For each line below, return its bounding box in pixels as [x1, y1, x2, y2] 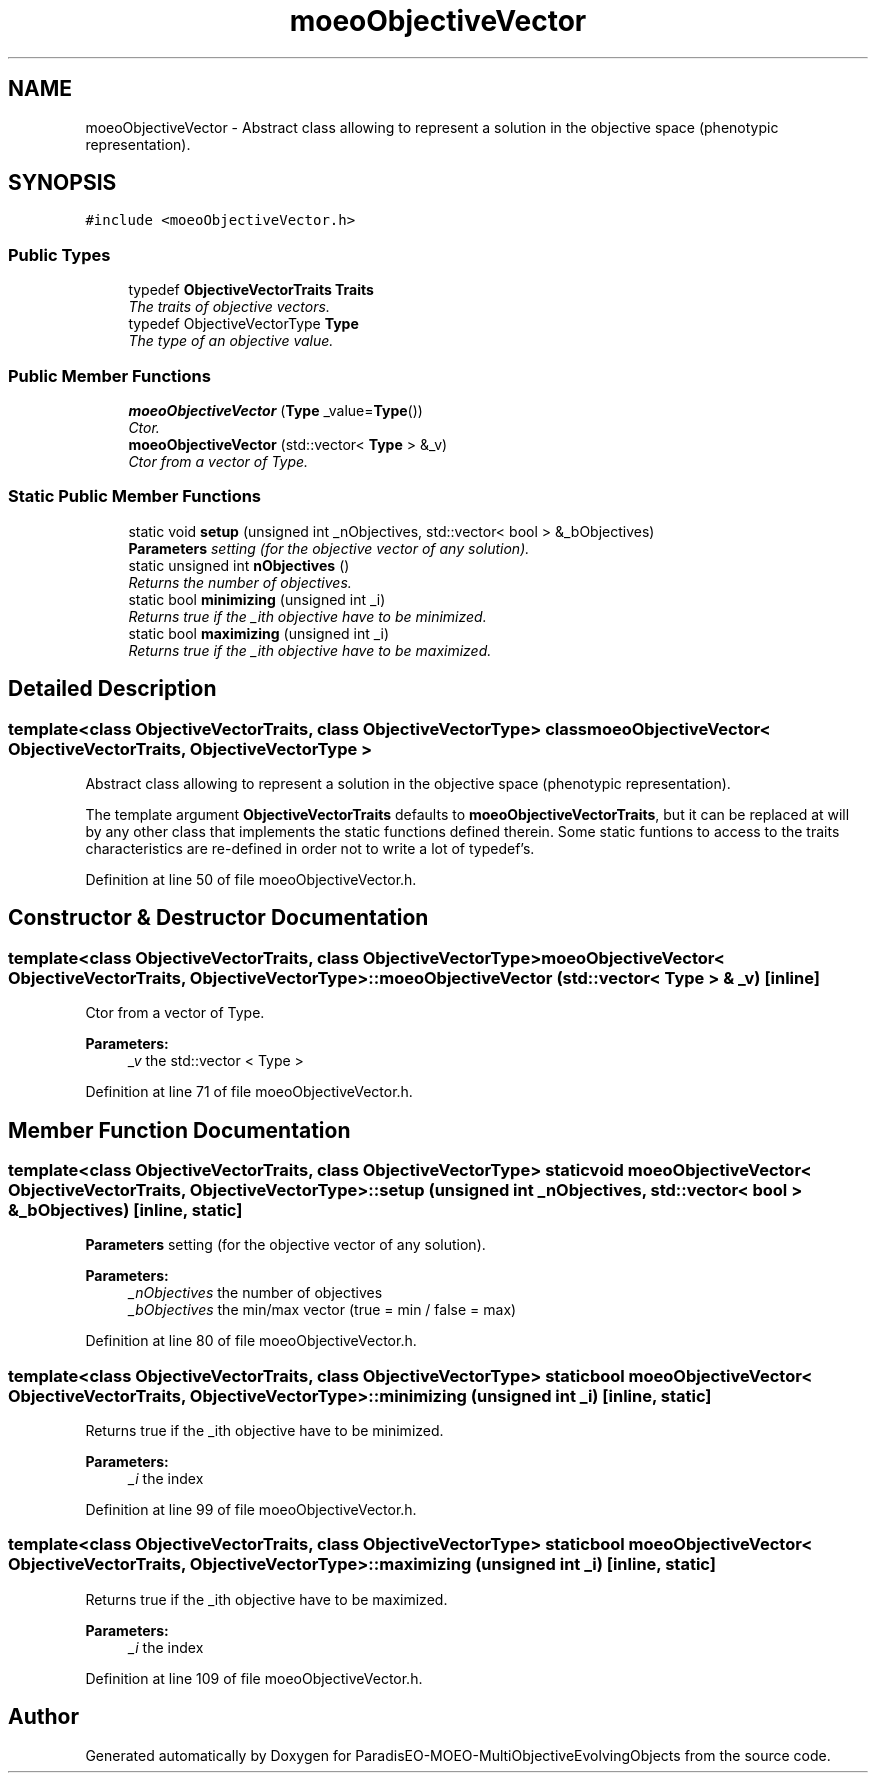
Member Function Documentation [8, 1117, 351, 1143]
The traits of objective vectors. [128, 298, 330, 316]
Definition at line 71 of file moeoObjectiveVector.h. [85, 1083, 413, 1101]
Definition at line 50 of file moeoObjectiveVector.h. [85, 870, 417, 888]
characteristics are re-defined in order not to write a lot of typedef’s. [85, 839, 535, 857]
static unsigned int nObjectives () [128, 556, 350, 574]
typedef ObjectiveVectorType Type [128, 315, 359, 333]
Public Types [8, 244, 111, 265]
